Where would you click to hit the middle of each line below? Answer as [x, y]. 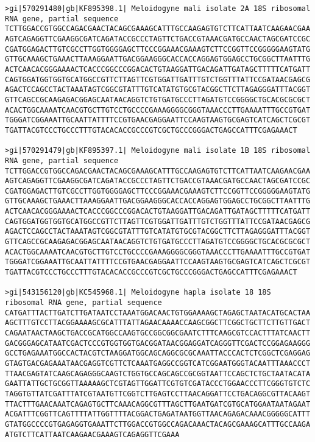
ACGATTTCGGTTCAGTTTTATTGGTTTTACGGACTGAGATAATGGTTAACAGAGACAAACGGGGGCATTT [158, 414]
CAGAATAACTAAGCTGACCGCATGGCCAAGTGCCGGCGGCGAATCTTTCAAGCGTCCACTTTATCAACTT [158, 333]
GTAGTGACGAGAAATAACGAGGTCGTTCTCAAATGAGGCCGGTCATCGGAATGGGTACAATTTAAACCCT [158, 363]
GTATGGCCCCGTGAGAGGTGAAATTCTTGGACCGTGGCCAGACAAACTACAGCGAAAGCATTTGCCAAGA [158, 424]
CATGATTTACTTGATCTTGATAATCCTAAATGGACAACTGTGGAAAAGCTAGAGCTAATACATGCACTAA [158, 313]
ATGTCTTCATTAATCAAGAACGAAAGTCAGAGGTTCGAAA [92, 434]
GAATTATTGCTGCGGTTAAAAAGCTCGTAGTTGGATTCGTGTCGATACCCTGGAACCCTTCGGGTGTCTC [158, 384]
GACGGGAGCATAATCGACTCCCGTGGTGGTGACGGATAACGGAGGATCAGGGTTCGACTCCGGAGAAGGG [158, 343]
